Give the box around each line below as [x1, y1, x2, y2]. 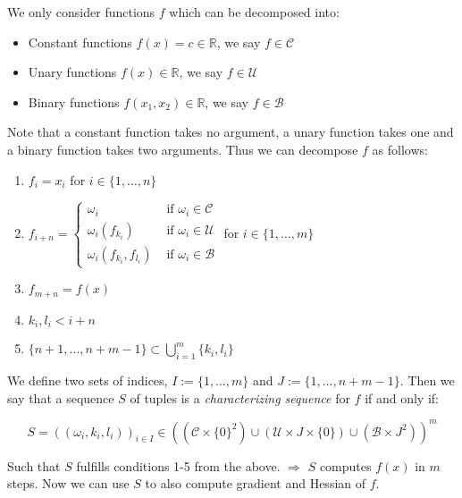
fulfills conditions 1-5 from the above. [76, 456, 281, 475]
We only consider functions [7, 3, 155, 21]
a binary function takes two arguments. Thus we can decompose [7, 139, 358, 158]
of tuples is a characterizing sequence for [130, 388, 350, 407]
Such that [7, 456, 61, 475]
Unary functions [28, 63, 117, 81]
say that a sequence [7, 388, 114, 407]
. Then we [399, 370, 455, 389]
